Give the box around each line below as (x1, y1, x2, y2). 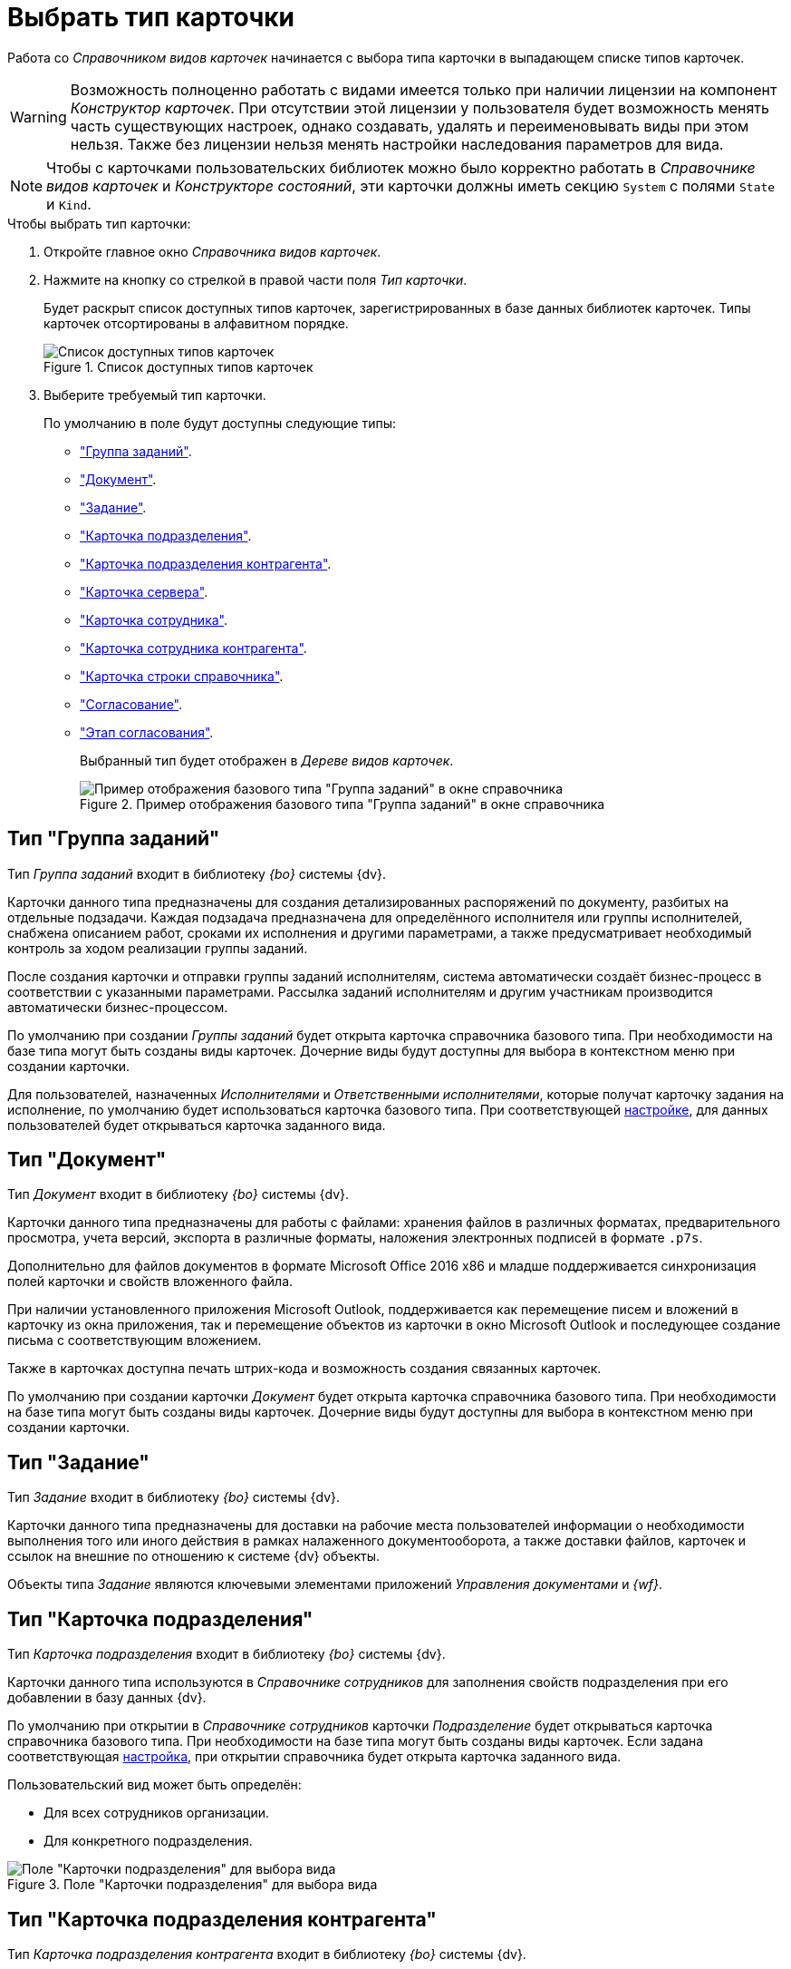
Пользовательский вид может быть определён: (7, 1777, 302, 1793)
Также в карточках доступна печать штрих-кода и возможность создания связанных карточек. (7, 1360, 602, 1377)
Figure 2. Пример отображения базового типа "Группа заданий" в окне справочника (80, 795, 605, 812)
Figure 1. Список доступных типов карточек (43, 358, 314, 375)
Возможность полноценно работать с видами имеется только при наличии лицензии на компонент (70, 80, 777, 99)
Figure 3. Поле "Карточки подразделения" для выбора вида (7, 1876, 378, 1893)
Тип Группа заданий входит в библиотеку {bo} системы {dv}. (7, 865, 387, 882)
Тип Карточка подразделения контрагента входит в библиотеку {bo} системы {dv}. (7, 1945, 526, 1962)
